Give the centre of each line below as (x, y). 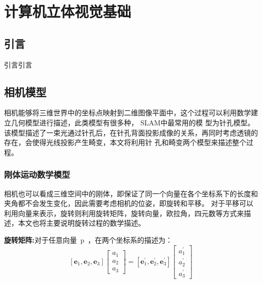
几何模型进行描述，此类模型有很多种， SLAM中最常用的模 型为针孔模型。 (133, 122)
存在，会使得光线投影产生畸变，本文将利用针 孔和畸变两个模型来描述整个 (125, 142)
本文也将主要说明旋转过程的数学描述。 (81, 223)
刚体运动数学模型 (37, 174)
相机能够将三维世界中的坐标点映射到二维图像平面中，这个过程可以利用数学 (127, 113)
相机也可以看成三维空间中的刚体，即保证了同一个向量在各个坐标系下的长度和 (131, 193)
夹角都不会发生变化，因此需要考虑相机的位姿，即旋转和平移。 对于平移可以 (129, 203)
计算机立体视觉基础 (68, 11)
